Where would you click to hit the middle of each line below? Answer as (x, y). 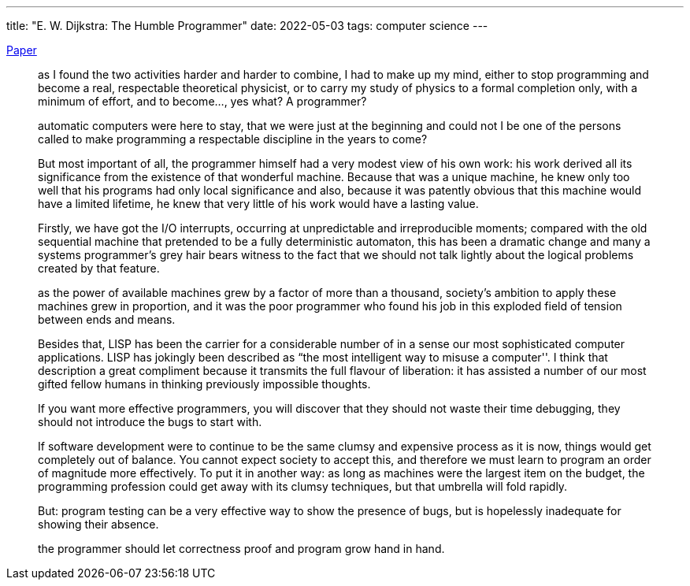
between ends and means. (107, 319)
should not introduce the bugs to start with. (150, 422)
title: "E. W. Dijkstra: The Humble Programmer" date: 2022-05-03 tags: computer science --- (247, 26)
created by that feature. (99, 268)
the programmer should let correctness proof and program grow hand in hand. (241, 549)
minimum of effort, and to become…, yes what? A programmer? (202, 101)
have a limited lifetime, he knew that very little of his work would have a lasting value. (258, 204)
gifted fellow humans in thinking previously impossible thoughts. (204, 384)
